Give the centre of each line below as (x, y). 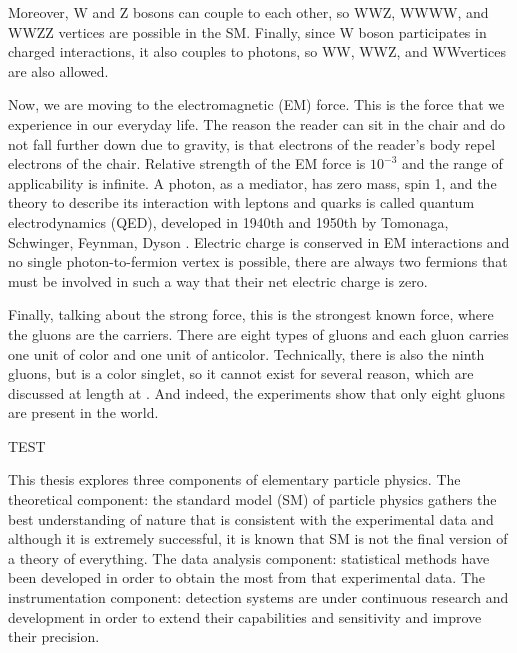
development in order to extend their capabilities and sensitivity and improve (245, 616)
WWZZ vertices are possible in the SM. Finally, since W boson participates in (247, 31)
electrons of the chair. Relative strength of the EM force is (187, 163)
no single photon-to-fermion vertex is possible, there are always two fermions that (258, 261)
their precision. (54, 636)
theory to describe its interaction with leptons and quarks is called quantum (241, 202)
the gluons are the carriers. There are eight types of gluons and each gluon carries (258, 333)
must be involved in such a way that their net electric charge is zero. (218, 280)
